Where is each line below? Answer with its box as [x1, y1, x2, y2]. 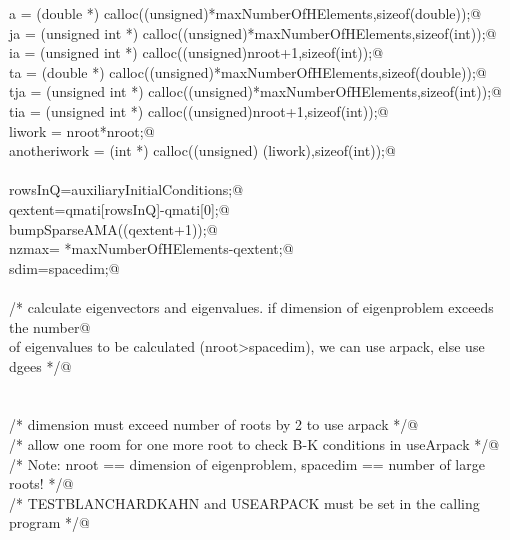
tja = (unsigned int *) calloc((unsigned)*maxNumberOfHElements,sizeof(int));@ [9, 81, 502, 102]
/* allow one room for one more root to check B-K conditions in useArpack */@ [9, 434, 500, 455]
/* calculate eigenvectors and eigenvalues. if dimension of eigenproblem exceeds [9, 296, 494, 317]
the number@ [9, 316, 91, 337]
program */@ [9, 512, 90, 533]
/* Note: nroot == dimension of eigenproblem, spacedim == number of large [9, 453, 485, 474]
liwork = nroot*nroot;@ [9, 120, 155, 141]
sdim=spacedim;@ [9, 257, 120, 278]
